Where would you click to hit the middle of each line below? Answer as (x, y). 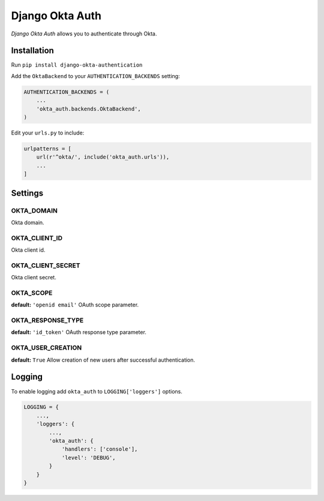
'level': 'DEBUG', (89, 457)
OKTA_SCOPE (32, 293)
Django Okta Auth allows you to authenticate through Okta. (84, 34)
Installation (32, 51)
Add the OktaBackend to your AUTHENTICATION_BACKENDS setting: (95, 76)
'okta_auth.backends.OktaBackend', (88, 109)
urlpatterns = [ (48, 148)
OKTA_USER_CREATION (46, 348)
